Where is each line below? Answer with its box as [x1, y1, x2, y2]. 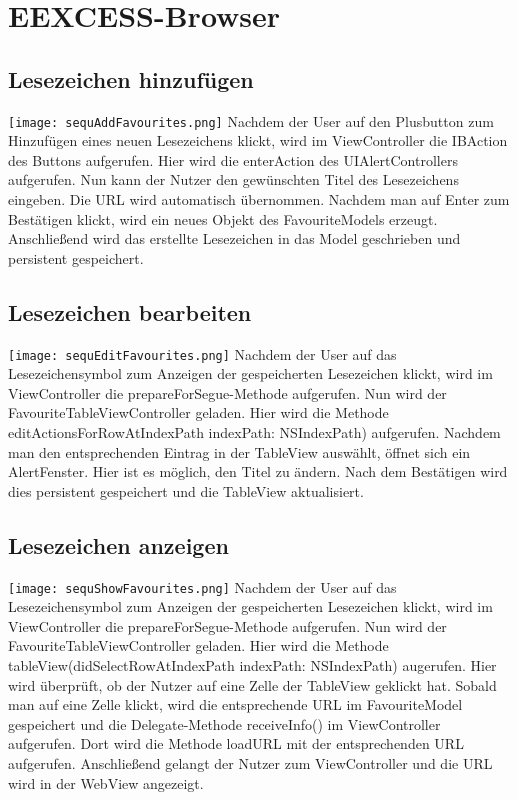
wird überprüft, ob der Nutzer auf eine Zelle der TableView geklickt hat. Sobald [8, 674, 497, 695]
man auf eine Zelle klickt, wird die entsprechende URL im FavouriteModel [8, 694, 463, 715]
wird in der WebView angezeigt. [8, 772, 204, 793]
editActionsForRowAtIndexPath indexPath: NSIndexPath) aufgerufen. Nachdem [8, 422, 501, 443]
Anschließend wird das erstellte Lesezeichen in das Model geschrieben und [8, 228, 461, 249]
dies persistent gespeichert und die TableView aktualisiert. [8, 480, 364, 501]
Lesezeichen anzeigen [8, 529, 229, 560]
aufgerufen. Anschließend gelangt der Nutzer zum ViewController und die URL [8, 753, 493, 774]
